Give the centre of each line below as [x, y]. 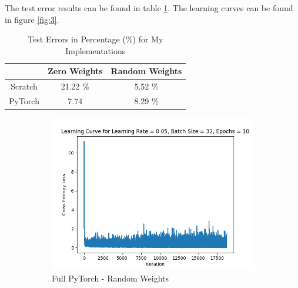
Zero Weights [75, 71]
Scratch [24, 86]
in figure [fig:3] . [32, 19]
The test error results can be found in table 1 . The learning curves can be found [149, 8]
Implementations [96, 50]
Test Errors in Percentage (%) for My [96, 39]
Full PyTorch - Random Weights [111, 278]
